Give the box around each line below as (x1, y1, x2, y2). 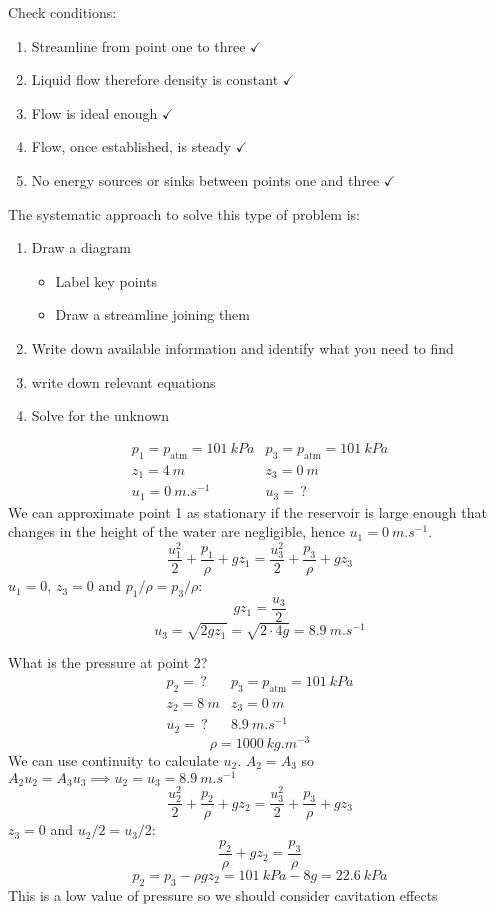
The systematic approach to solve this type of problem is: (8, 203, 360, 224)
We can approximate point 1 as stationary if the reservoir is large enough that (8, 501, 487, 522)
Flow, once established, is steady (31, 136, 232, 157)
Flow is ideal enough (31, 102, 158, 123)
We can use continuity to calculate (8, 750, 219, 770)
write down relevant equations (31, 371, 216, 392)
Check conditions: (8, 2, 117, 22)
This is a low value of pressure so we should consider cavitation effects (8, 884, 438, 905)
